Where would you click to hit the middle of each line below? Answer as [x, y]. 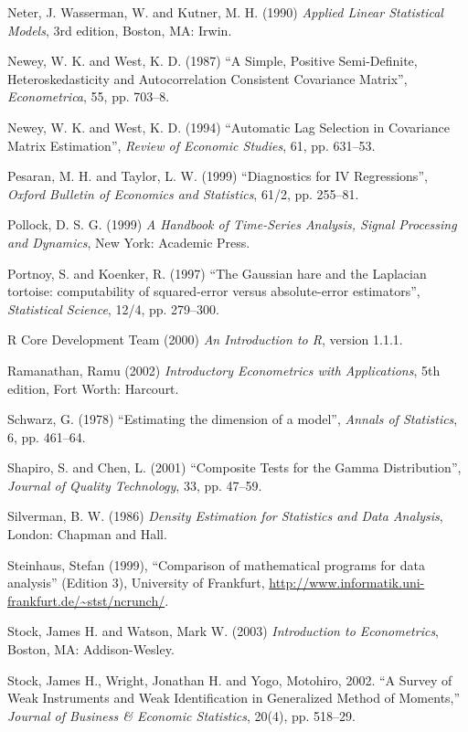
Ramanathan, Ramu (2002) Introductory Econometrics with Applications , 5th [224, 370]
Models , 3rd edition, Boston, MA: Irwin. [120, 30]
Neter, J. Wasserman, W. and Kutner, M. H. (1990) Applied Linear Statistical [225, 12]
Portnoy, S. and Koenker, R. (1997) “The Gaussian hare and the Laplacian [217, 273]
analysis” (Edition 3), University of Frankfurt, [136, 583]
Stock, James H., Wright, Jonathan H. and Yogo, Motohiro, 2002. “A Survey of [230, 679]
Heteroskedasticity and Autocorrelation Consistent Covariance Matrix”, [207, 78]
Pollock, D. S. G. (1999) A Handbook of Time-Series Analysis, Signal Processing [232, 224]
